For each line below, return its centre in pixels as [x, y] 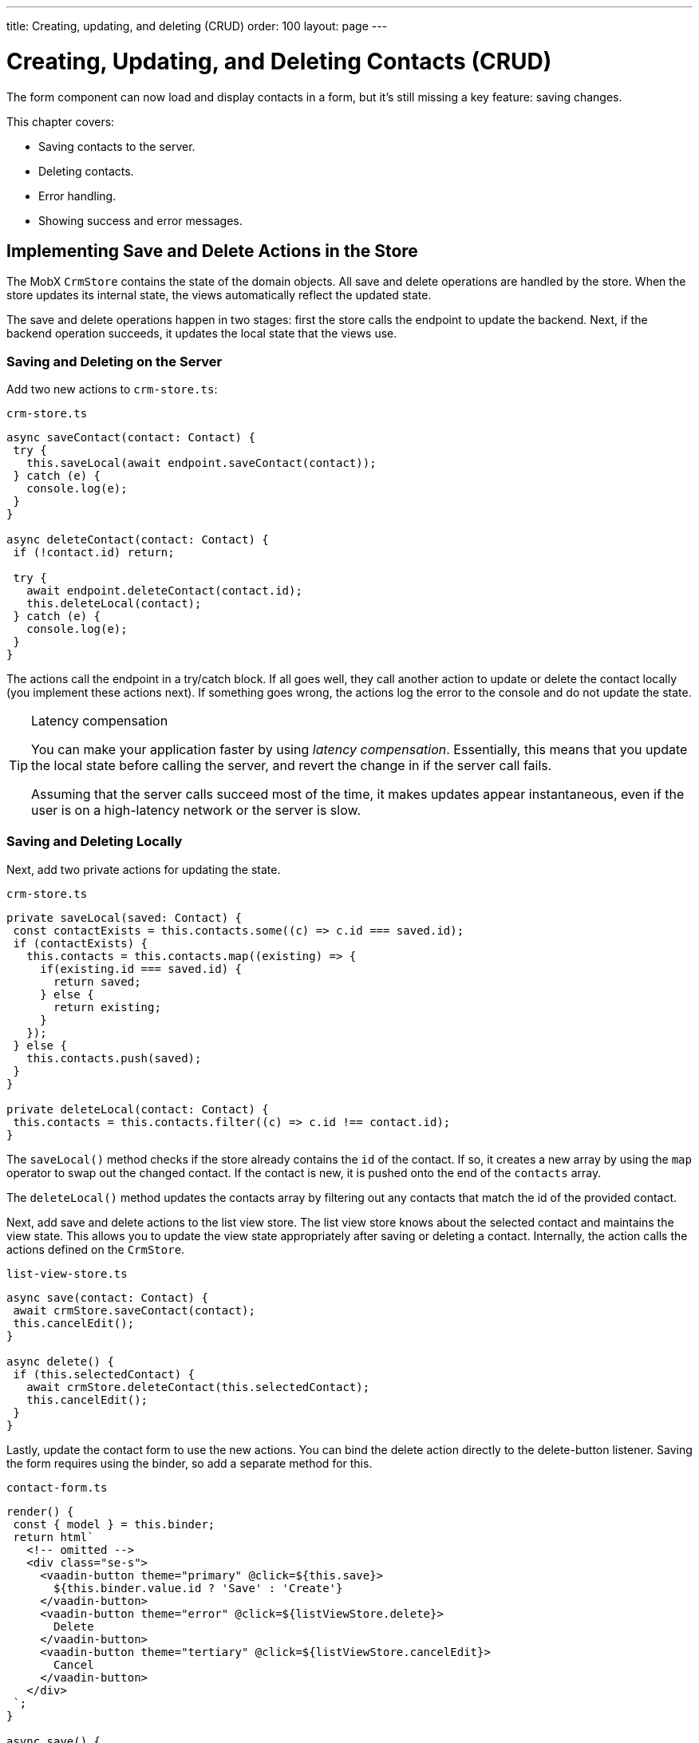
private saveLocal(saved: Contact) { [124, 917]
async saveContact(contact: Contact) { [131, 438]
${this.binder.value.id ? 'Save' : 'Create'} [198, 1588]
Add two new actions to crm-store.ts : [112, 389]
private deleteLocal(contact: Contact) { [138, 1109]
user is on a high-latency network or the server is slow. [196, 810]
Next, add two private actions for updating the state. [144, 869]
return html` [53, 1537]
